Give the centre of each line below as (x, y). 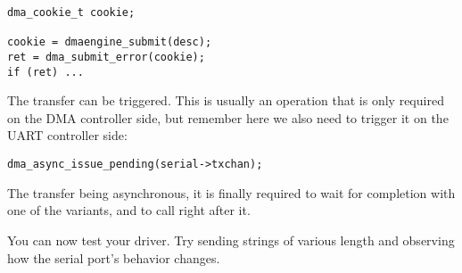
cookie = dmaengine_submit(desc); (110, 42)
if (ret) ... (45, 72)
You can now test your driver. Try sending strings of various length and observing (231, 240)
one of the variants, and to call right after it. (129, 210)
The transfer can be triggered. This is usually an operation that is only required (226, 100)
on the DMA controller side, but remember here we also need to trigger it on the (228, 117)
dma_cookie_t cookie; (71, 12)
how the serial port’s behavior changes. (114, 257)
